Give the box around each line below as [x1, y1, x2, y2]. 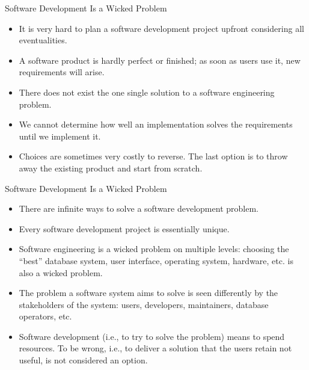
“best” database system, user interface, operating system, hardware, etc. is [19, 254, 293, 267]
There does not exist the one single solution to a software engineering [19, 85, 275, 98]
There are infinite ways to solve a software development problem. [19, 202, 259, 215]
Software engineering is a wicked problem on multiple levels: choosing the [19, 242, 289, 255]
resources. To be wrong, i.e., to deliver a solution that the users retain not [19, 342, 292, 354]
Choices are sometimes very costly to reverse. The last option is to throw [19, 150, 288, 162]
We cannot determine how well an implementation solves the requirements [19, 118, 293, 131]
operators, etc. [19, 310, 72, 322]
